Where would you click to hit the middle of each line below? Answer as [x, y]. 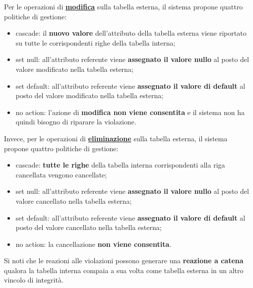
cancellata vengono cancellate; [61, 174]
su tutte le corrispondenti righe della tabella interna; [95, 42]
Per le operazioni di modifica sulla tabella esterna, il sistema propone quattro [124, 6]
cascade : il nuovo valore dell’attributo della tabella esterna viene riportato [131, 33]
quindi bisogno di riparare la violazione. [76, 122]
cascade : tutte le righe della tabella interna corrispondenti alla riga [120, 165]
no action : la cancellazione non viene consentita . [94, 244]
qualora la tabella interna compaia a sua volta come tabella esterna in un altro [124, 270]
